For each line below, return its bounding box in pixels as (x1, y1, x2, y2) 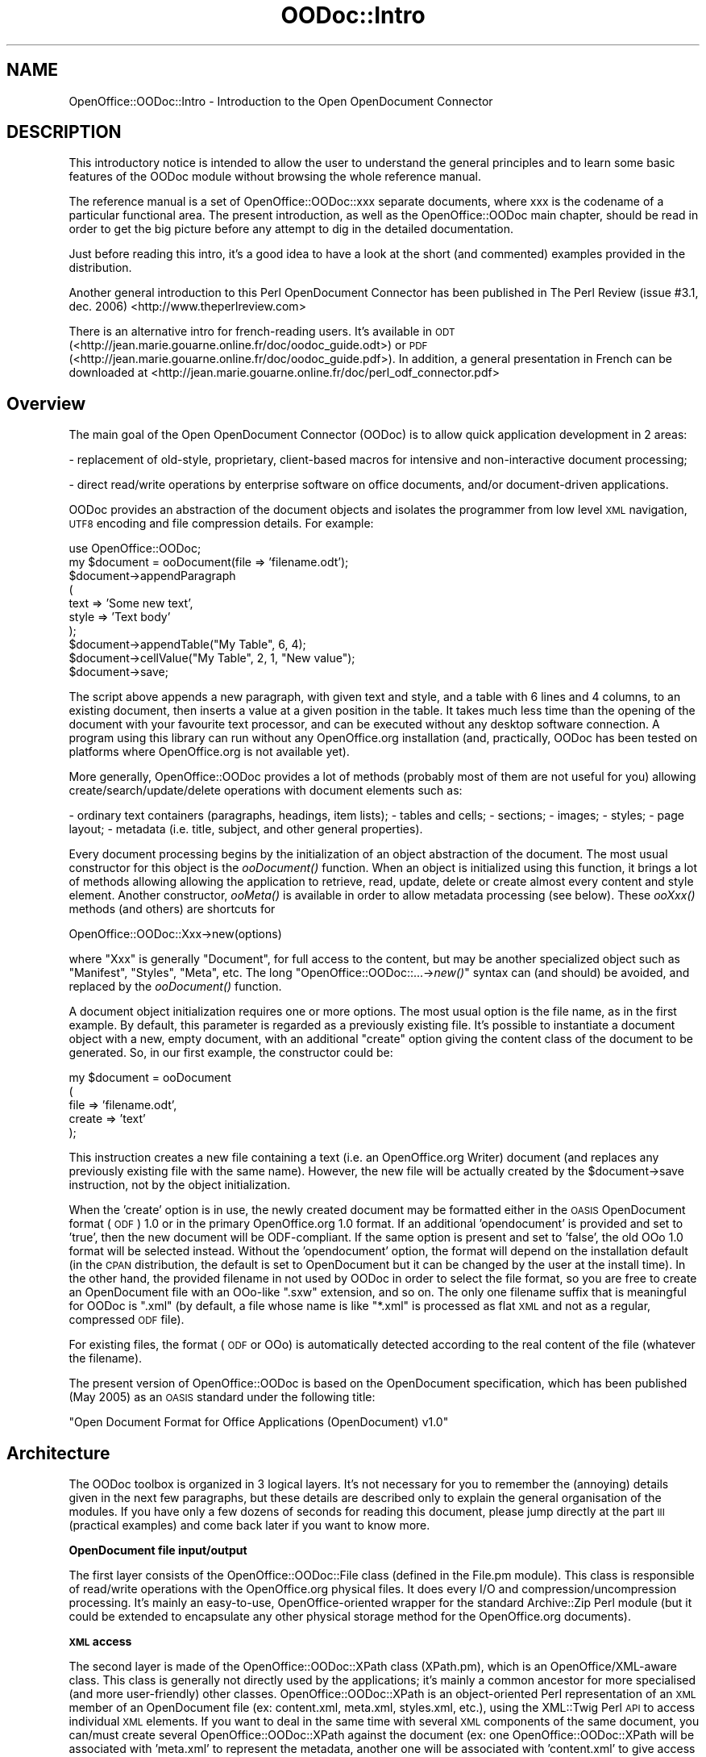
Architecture (6, 1442, 110, 1463)
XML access (69, 1634, 132, 1649)
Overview (6, 393, 86, 414)
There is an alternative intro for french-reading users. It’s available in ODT (69, 324, 455, 339)
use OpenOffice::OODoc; (69, 541, 201, 556)
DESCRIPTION (6, 122, 122, 143)
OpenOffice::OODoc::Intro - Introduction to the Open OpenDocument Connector (69, 94, 493, 108)
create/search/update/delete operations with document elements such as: (69, 783, 463, 798)
